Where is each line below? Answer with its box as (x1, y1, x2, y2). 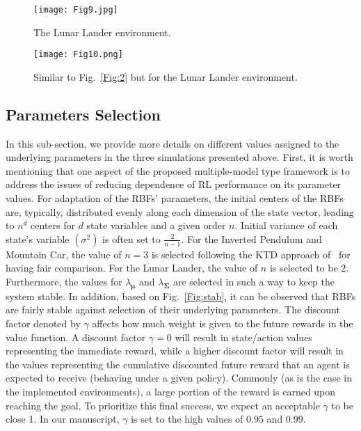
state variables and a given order (86, 218, 226, 233)
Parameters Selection (6, 103, 161, 125)
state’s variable (6, 231, 70, 246)
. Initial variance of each (234, 218, 338, 233)
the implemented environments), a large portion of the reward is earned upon (6, 384, 336, 398)
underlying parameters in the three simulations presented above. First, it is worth (6, 150, 353, 164)
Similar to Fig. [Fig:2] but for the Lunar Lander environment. (33, 69, 298, 84)
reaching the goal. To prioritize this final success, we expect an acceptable (6, 398, 320, 412)
